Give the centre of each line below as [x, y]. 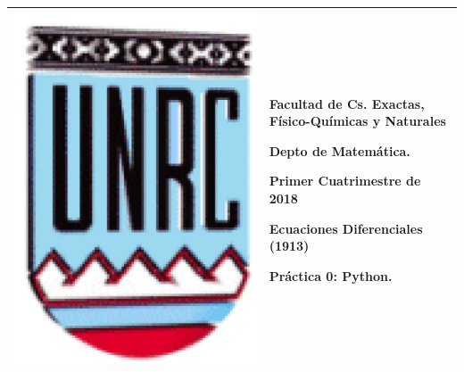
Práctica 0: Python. [331, 275]
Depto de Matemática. [340, 150]
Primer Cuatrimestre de [345, 181]
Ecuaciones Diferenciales [346, 228]
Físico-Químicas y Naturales [357, 121]
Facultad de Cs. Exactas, [347, 103]
